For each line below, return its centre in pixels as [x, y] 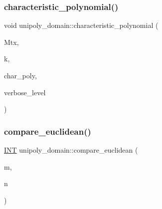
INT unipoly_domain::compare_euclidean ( [71, 150]
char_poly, [20, 75]
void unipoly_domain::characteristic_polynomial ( [81, 25]
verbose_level [25, 92]
